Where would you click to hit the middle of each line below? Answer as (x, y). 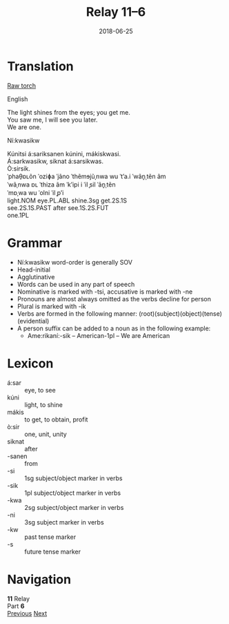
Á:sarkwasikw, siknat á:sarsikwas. (56, 161)
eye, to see (40, 390)
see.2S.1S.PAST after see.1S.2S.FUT (58, 207)
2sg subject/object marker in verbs (74, 507)
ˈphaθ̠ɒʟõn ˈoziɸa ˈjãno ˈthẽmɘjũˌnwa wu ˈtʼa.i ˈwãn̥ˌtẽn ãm (87, 176)
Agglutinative (36, 276)
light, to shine (44, 404)
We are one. (24, 127)
